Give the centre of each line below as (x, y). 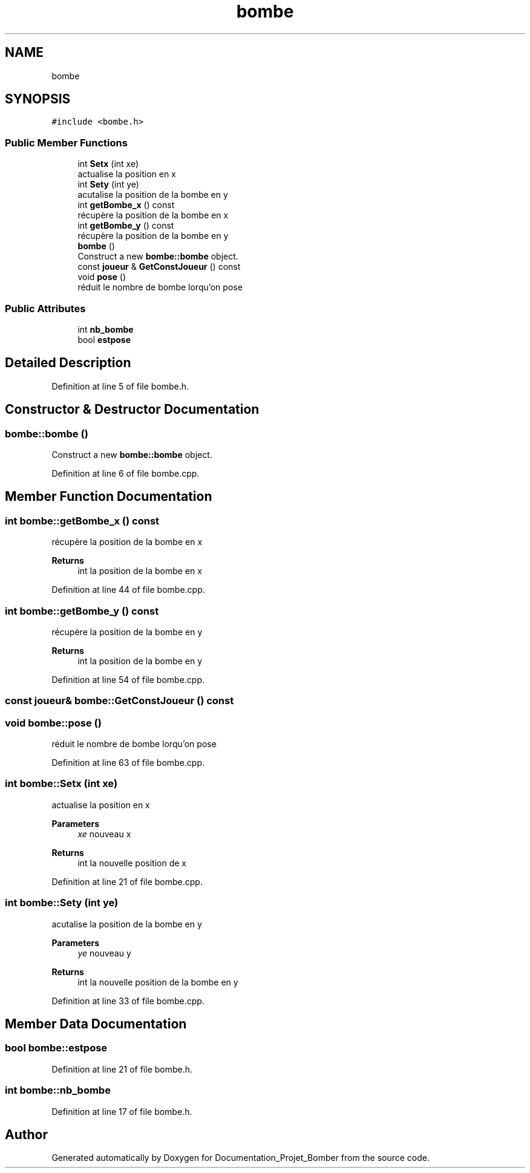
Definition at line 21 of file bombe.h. (122, 1069)
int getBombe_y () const (126, 226)
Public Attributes (45, 308)
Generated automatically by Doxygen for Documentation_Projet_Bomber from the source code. (240, 1158)
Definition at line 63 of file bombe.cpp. (128, 763)
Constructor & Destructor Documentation (132, 410)
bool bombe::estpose (56, 1048)
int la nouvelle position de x (132, 863)
